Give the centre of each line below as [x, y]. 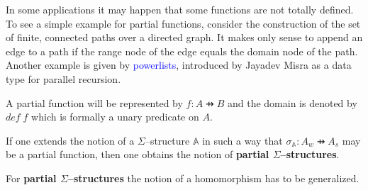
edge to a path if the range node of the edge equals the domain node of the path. [182, 51]
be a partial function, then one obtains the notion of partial [138, 154]
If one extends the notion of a [70, 140]
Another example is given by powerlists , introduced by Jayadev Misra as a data [179, 65]
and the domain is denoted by [292, 102]
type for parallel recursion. [63, 78]
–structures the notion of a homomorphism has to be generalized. [213, 178]
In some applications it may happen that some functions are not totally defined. [180, 9]
